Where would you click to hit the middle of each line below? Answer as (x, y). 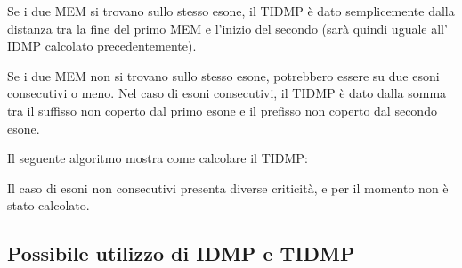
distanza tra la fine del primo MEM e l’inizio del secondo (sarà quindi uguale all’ (227, 28)
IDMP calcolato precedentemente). (102, 46)
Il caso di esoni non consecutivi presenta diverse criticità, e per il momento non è (228, 187)
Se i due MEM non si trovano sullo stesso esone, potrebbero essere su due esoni (223, 75)
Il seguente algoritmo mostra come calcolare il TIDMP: (158, 158)
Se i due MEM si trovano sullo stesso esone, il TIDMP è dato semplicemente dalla (231, 11)
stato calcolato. (49, 205)
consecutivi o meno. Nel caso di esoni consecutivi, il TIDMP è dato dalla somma (227, 93)
